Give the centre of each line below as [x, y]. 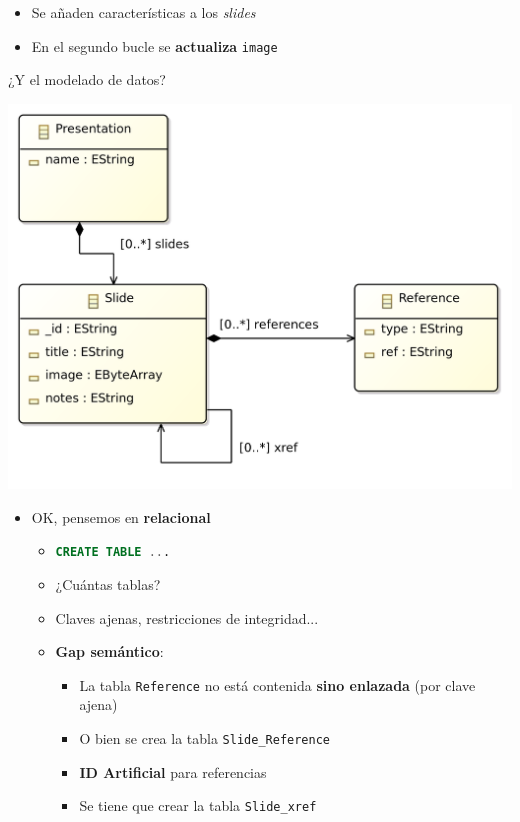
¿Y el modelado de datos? [87, 79]
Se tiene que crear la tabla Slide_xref [198, 805]
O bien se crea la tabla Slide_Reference [204, 737]
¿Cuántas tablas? [108, 583]
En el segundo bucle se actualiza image [154, 45]
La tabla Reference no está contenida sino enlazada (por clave [277, 684]
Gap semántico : [109, 651]
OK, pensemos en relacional [121, 516]
